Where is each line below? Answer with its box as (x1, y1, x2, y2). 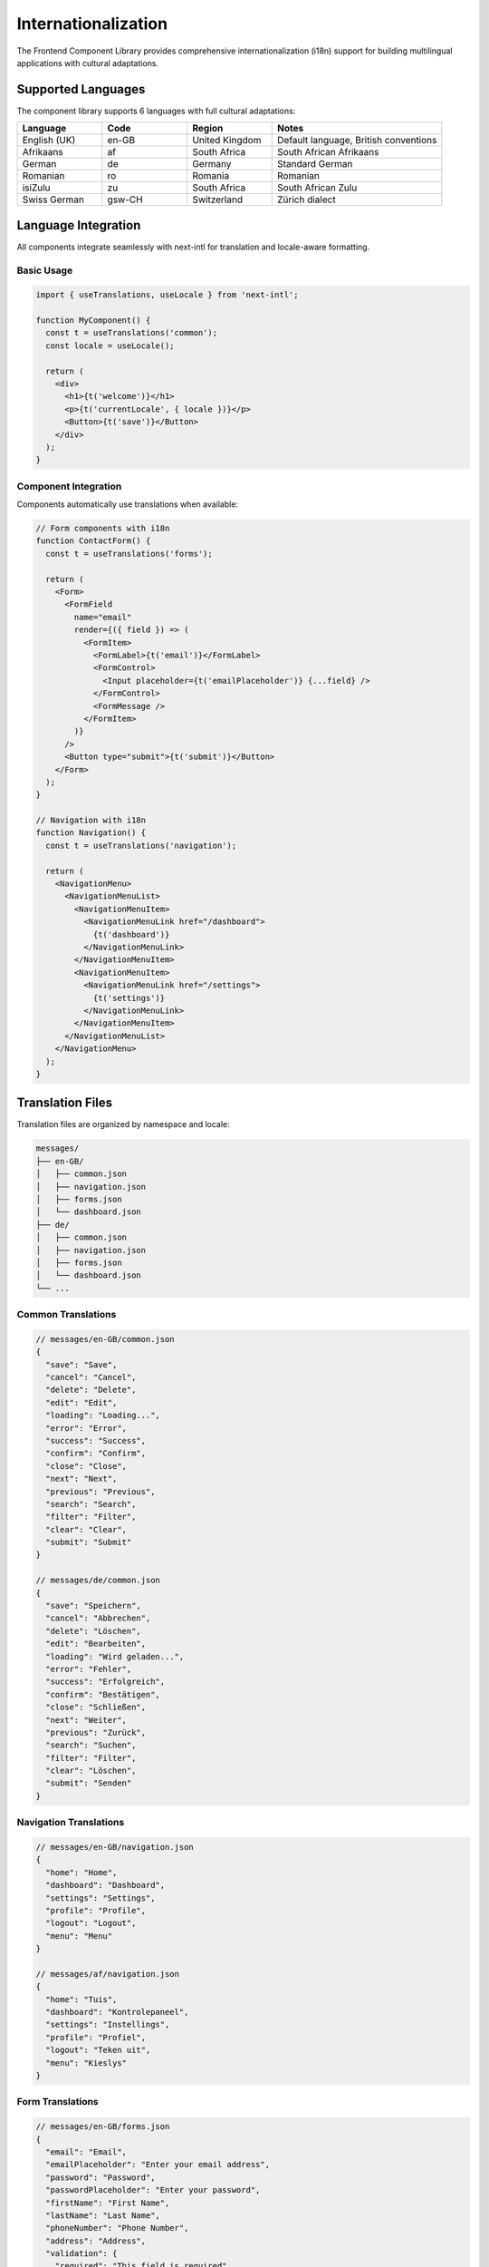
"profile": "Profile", (45, 1905, 147, 1915)
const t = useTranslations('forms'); (45, 549, 213, 559)
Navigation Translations (16, 1816, 125, 1829)
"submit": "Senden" (45, 1778, 132, 1788)
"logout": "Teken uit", (45, 2045, 151, 2056)
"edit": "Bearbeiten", (45, 1639, 147, 1649)
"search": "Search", (45, 1499, 137, 1509)
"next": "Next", (45, 1474, 118, 1484)
